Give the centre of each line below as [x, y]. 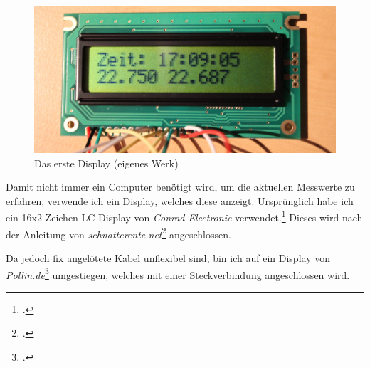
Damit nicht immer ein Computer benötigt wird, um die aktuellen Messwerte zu [180, 187]
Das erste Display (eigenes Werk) [106, 163]
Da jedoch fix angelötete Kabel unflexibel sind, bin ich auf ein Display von [168, 257]
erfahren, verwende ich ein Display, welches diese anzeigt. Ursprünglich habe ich [180, 200]
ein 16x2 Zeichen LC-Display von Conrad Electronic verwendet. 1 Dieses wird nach [184, 216]
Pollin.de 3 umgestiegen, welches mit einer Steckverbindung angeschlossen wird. [178, 273]
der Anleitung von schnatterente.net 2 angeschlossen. [118, 233]
